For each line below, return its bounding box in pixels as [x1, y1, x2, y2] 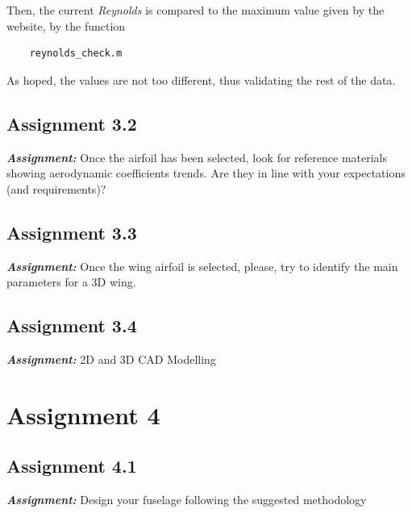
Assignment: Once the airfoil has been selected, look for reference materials [6, 148, 387, 165]
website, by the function [6, 17, 126, 34]
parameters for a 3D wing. [6, 273, 136, 290]
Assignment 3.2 [6, 111, 137, 136]
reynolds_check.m [29, 48, 123, 60]
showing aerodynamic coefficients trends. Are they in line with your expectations [6, 165, 406, 181]
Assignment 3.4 [6, 313, 137, 338]
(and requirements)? [6, 180, 106, 197]
